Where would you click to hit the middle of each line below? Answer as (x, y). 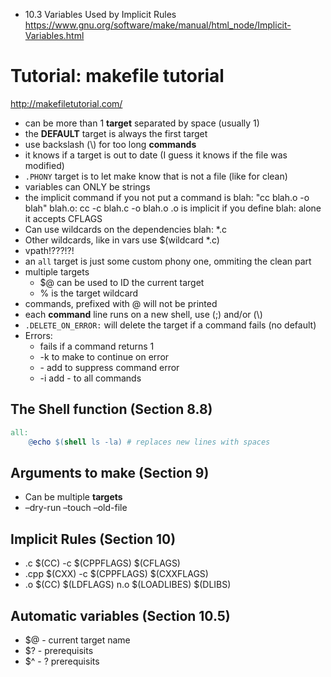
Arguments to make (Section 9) (110, 472)
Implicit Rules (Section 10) (93, 539)
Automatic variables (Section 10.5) (120, 615)
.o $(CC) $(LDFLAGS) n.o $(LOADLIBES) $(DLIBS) (128, 585)
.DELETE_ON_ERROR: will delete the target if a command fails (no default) (170, 325)
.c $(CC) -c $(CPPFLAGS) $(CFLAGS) (102, 563)
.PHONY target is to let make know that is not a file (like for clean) (156, 176)
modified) (44, 165)
